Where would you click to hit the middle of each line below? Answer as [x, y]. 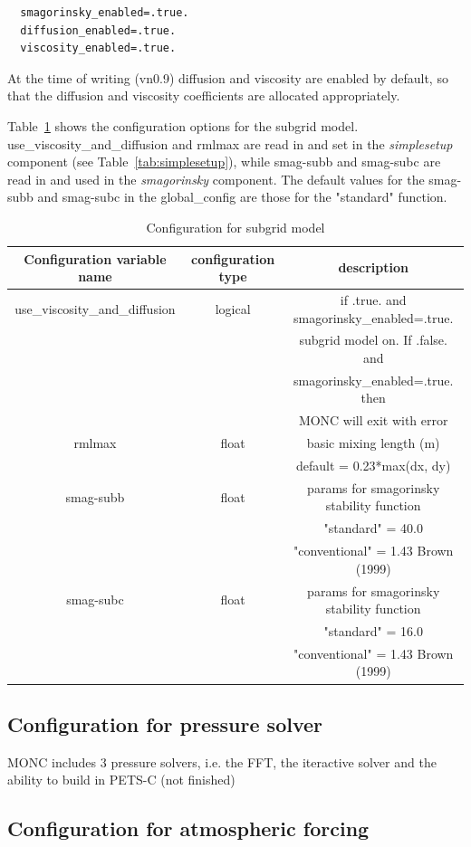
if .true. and [373, 299]
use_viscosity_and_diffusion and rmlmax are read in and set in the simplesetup [230, 143]
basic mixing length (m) [373, 443]
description [373, 267]
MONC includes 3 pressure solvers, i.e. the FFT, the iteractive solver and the [222, 761]
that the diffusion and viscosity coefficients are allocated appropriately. [204, 95]
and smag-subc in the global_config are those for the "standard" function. [242, 197]
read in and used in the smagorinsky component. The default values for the [216, 179]
